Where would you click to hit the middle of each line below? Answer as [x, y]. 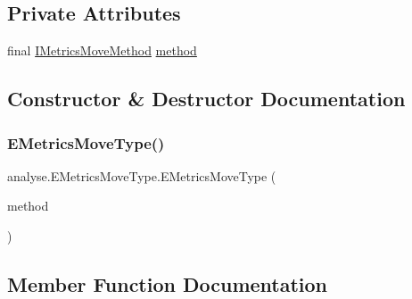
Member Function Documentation [168, 283]
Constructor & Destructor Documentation [206, 99]
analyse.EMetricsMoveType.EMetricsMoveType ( [142, 175]
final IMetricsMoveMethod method [102, 50]
